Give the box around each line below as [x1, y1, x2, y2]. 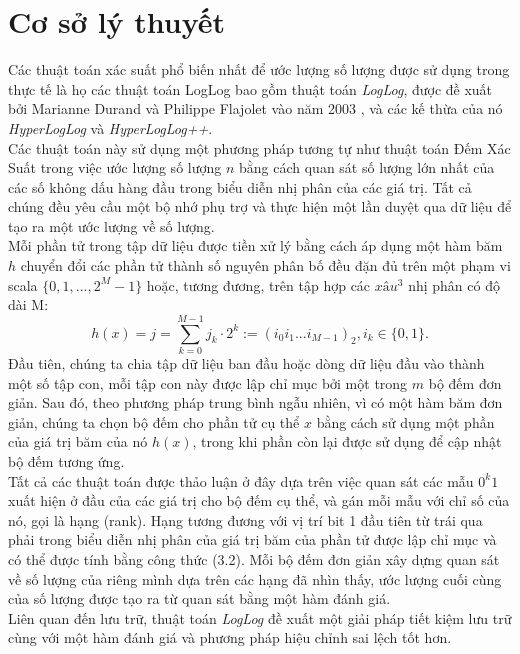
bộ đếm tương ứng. [8, 450, 125, 471]
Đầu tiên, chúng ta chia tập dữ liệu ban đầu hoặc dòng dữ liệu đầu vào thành [8, 352, 485, 373]
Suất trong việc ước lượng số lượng [8, 157, 222, 178]
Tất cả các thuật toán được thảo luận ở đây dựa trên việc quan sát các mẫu [8, 470, 474, 491]
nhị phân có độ [408, 274, 500, 295]
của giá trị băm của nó [8, 431, 148, 452]
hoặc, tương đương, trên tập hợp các [146, 274, 371, 295]
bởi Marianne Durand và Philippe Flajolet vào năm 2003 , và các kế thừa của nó [8, 98, 503, 119]
